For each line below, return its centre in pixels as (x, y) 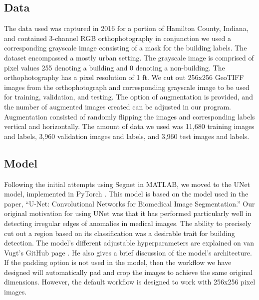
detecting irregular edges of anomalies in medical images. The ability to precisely (128, 223)
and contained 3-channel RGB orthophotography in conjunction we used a (118, 38)
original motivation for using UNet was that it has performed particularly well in (128, 213)
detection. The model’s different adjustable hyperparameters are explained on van (129, 243)
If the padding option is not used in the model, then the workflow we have (118, 262)
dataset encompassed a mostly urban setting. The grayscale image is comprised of (129, 57)
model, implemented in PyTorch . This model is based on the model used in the (126, 194)
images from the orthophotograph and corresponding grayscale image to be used (127, 87)
